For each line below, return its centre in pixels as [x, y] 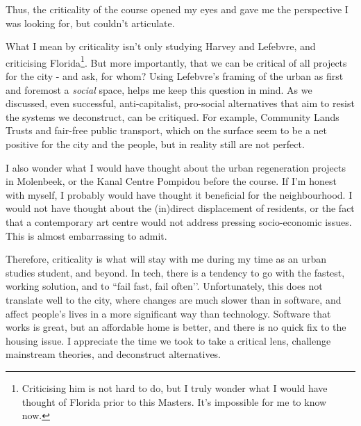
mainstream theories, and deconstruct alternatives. [114, 354]
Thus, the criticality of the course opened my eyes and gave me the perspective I [177, 9]
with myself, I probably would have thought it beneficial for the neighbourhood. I [179, 194]
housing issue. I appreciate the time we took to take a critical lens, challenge [168, 340]
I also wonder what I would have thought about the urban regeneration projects [176, 167]
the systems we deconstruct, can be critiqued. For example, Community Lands [173, 116]
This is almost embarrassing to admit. [86, 235]
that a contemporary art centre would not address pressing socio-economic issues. [179, 221]
